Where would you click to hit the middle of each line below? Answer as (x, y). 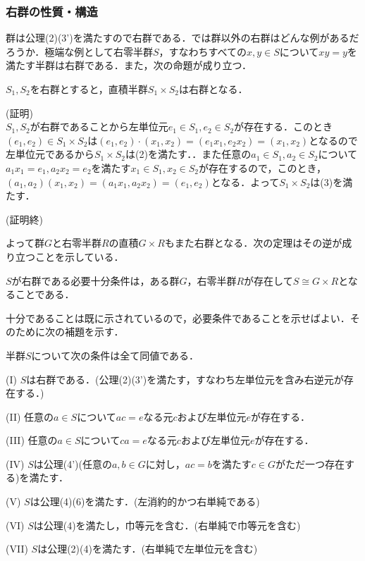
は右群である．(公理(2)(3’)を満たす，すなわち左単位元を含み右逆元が (185, 379)
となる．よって (245, 181)
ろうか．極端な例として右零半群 (79, 51)
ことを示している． (79, 256)
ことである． (45, 294)
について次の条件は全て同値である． (115, 355)
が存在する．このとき (284, 127)
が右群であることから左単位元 (99, 127)
